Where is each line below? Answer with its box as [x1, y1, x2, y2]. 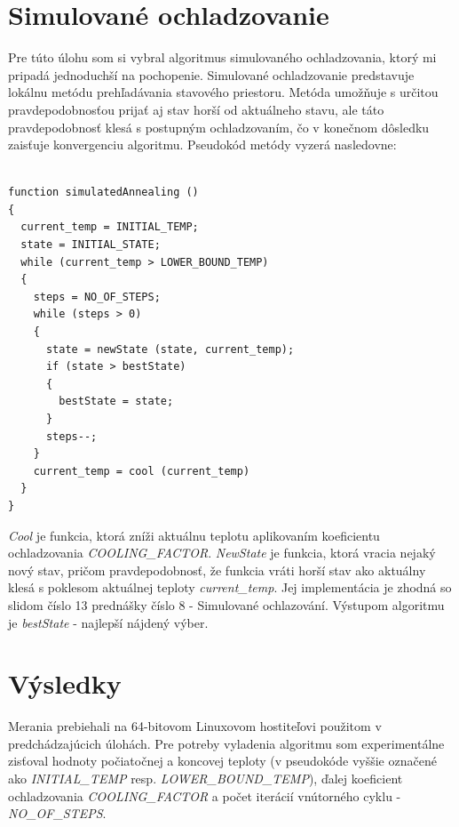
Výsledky [8, 665, 122, 702]
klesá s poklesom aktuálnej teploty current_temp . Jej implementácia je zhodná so [8, 578, 452, 597]
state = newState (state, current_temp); [45, 342, 295, 356]
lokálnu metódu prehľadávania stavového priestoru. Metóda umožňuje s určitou [8, 83, 439, 101]
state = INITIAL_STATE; [20, 238, 161, 252]
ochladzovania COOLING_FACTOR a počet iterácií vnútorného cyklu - [8, 786, 401, 805]
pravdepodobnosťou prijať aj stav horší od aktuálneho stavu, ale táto [8, 100, 384, 118]
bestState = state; [59, 395, 174, 408]
